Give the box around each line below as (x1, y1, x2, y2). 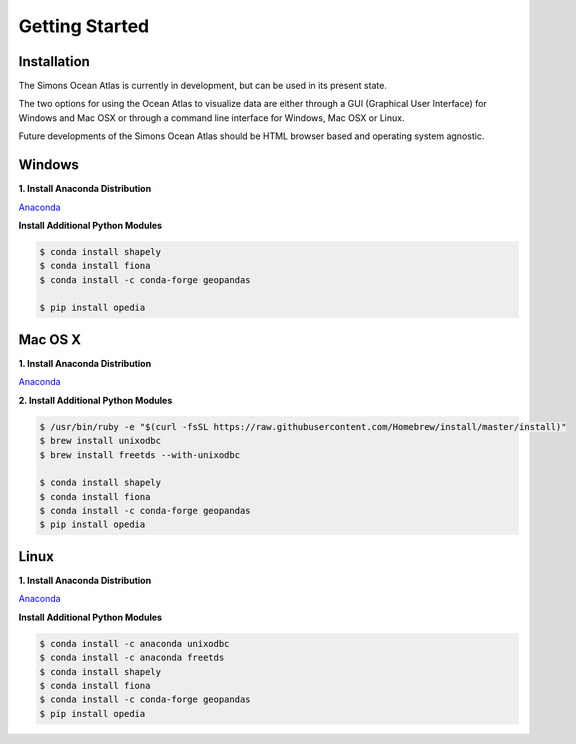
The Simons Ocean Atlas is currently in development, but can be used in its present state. (18, 80, 387, 92)
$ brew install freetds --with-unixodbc (39, 449, 240, 460)
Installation (18, 53, 90, 70)
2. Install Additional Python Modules (18, 394, 173, 406)
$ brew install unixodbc (39, 435, 162, 447)
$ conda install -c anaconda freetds (39, 652, 225, 664)
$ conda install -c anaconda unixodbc (39, 638, 230, 649)
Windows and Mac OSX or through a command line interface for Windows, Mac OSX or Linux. (18, 111, 405, 124)
